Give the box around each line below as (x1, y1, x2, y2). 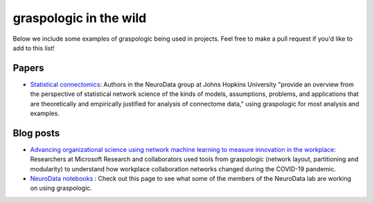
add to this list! (12, 43, 55, 52)
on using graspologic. (30, 184, 93, 193)
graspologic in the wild (12, 10, 147, 26)
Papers (12, 62, 44, 74)
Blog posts (12, 127, 60, 139)
